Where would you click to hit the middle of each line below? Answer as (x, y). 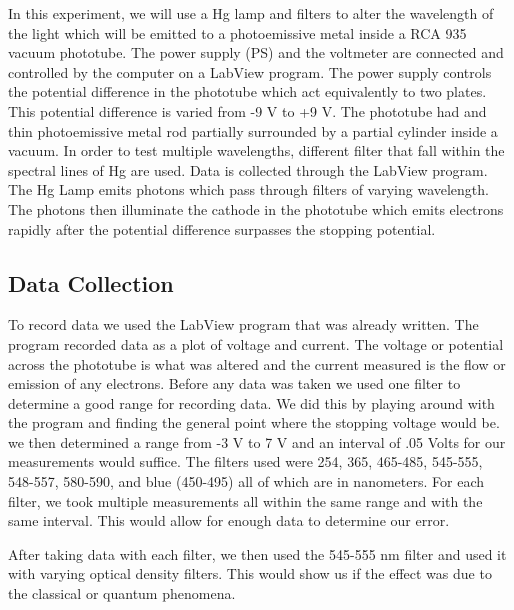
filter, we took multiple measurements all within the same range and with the (245, 500)
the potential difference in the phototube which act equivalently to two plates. (247, 91)
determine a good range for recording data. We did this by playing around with (251, 402)
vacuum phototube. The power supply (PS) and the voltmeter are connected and (256, 52)
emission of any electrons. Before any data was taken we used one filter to (234, 383)
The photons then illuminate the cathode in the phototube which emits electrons (256, 208)
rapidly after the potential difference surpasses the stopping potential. (222, 228)
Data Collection (91, 282)
